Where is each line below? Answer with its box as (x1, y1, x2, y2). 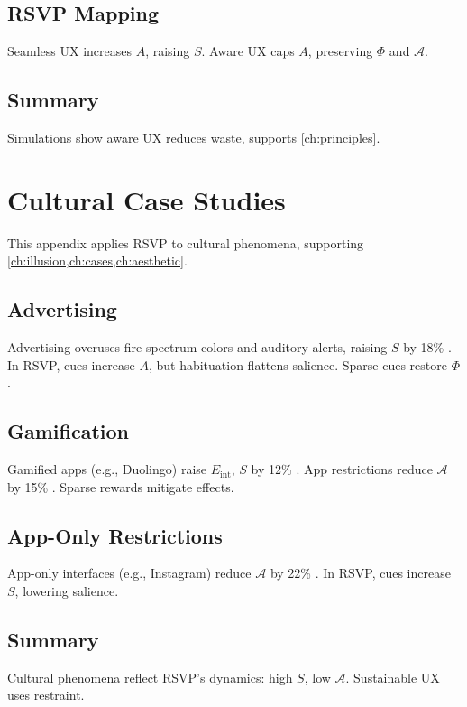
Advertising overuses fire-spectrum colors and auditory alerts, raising (7, 338, 388, 357)
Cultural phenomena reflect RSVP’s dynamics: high (7, 667, 293, 686)
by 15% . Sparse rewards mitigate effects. (7, 477, 234, 496)
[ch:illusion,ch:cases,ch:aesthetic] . (7, 251, 188, 270)
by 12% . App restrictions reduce (251, 460, 433, 479)
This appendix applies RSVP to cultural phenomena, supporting (7, 233, 364, 252)
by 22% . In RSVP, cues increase (270, 563, 451, 582)
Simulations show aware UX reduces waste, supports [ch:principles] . (7, 128, 380, 146)
